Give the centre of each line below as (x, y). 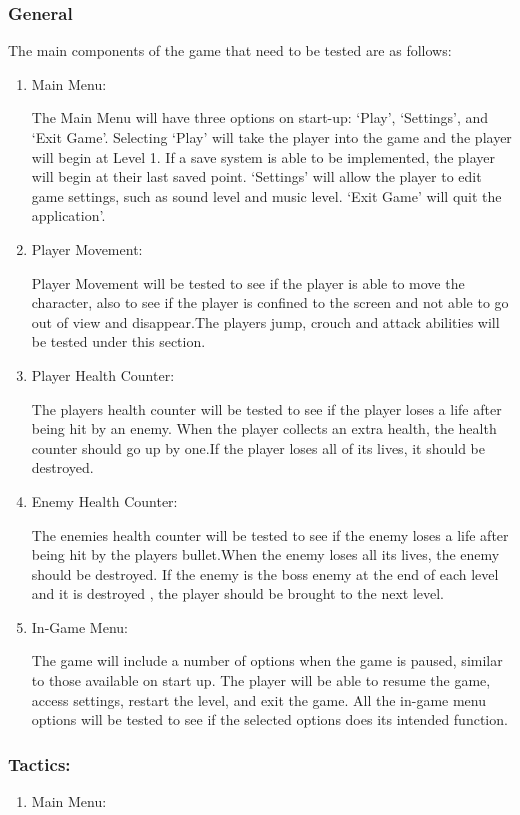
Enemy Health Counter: (104, 500)
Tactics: (39, 763)
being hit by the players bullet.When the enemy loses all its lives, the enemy (265, 554)
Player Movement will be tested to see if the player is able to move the (248, 282)
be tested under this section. (118, 341)
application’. (68, 215)
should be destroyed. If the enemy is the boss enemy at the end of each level (265, 573)
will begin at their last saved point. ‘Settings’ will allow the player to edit (256, 176)
